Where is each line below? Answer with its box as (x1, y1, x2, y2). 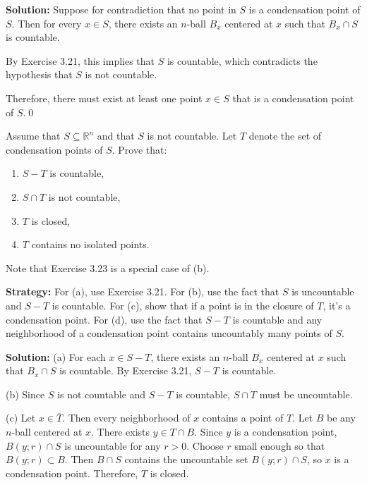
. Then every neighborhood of (62, 410, 191, 425)
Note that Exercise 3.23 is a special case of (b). (6, 260, 210, 275)
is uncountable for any (64, 438, 161, 453)
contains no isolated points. (31, 237, 150, 252)
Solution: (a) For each (6, 349, 106, 364)
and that (97, 128, 135, 143)
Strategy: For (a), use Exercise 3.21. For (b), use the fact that (6, 284, 279, 299)
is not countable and (57, 386, 146, 401)
